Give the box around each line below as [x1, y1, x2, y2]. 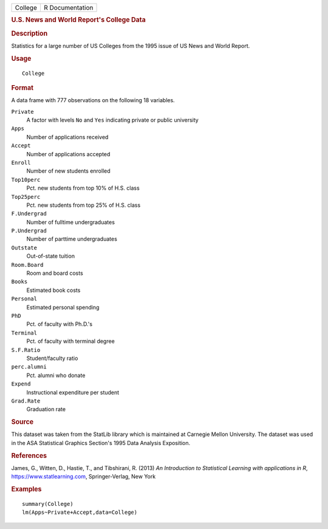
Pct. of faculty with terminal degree [26, 337, 115, 345]
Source [11, 418, 34, 426]
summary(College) [22, 500, 73, 507]
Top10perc [11, 176, 41, 183]
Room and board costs [26, 269, 83, 277]
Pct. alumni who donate [26, 372, 86, 379]
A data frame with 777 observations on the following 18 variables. [11, 97, 176, 104]
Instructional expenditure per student [26, 389, 120, 396]
